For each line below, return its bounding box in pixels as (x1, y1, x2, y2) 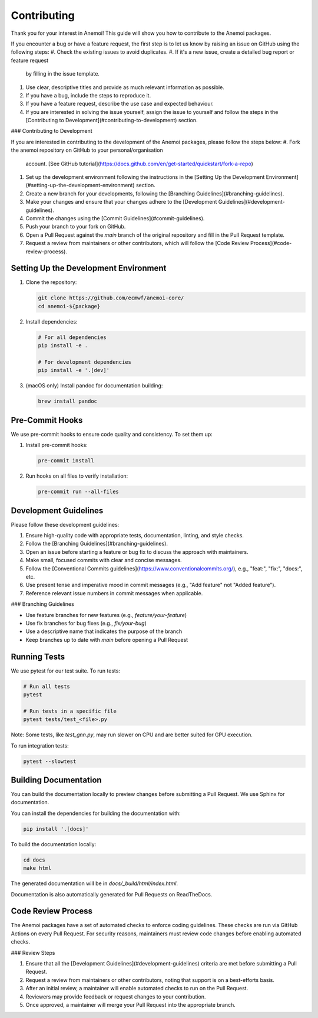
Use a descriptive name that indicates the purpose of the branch (25, 628, 183, 635)
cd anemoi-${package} (38, 303, 101, 309)
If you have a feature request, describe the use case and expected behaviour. (25, 100, 214, 107)
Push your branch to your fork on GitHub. (25, 223, 126, 230)
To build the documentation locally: (11, 840, 97, 847)
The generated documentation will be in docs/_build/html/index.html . (11, 880, 178, 887)
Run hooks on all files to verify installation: (25, 472, 128, 479)
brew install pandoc (38, 398, 97, 404)
